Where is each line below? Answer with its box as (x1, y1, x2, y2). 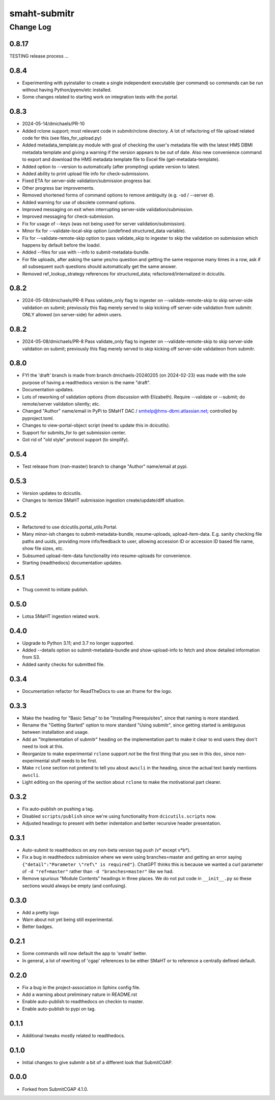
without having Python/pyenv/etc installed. (22, 87, 112, 93)
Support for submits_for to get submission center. (22, 429, 126, 436)
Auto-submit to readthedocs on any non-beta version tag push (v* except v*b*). (22, 847, 191, 853)
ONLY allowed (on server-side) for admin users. (22, 312, 122, 318)
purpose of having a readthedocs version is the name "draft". (22, 379, 151, 385)
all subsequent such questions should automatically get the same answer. (22, 263, 177, 270)
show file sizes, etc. (22, 545, 64, 552)
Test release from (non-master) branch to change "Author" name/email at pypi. (22, 463, 188, 469)
